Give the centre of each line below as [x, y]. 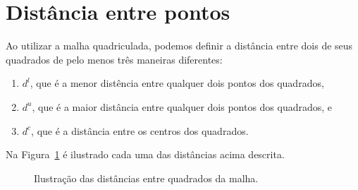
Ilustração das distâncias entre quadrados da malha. [146, 178]
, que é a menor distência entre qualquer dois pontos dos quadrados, [177, 83]
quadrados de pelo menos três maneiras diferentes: [114, 59]
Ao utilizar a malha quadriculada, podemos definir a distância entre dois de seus [179, 46]
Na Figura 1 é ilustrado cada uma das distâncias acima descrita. [145, 154]
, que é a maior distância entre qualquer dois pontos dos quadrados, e [182, 106]
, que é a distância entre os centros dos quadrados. [140, 130]
